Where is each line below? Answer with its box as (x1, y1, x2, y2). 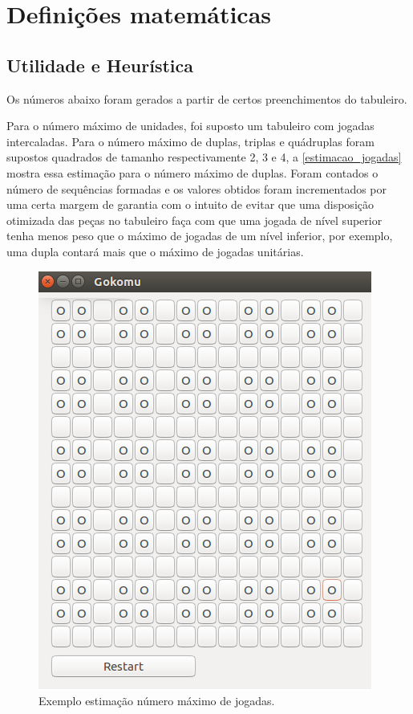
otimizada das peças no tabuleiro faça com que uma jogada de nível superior (6, 211, 383, 228)
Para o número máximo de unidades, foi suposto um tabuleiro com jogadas (6, 117, 375, 134)
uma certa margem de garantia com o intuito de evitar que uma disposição (6, 196, 374, 213)
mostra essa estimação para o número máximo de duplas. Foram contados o (6, 164, 379, 181)
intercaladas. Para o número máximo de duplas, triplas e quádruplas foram (6, 133, 375, 149)
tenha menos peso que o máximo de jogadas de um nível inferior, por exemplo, (6, 227, 393, 244)
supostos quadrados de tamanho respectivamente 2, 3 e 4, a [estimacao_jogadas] (6, 149, 402, 165)
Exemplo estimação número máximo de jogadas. (38, 692, 275, 709)
